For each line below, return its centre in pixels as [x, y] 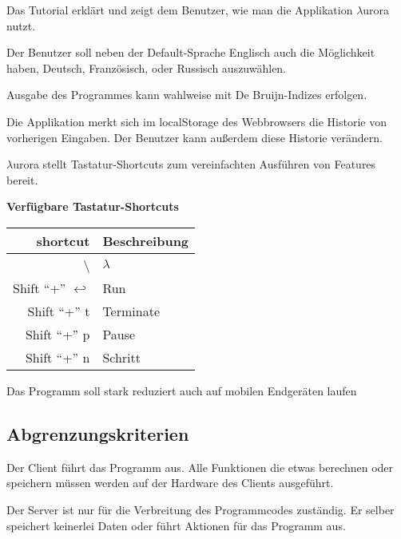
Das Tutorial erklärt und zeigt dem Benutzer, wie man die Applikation [180, 10]
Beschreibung [146, 240]
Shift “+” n [58, 357]
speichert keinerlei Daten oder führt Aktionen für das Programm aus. [176, 525]
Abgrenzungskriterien [98, 433]
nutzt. [21, 25]
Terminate [131, 311]
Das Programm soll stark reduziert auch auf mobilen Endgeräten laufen [182, 390]
